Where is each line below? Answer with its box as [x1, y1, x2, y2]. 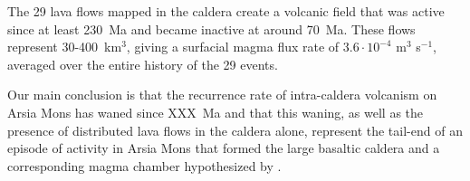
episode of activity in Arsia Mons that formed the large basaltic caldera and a [7, 138, 440, 157]
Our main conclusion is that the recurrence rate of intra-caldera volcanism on [7, 85, 437, 104]
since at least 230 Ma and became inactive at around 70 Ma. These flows [7, 19, 416, 38]
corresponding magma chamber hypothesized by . [7, 156, 282, 175]
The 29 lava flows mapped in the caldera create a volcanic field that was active [7, 2, 445, 20]
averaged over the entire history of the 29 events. [7, 54, 278, 73]
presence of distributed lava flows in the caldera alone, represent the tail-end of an [7, 120, 463, 139]
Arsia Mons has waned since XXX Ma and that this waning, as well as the [7, 102, 424, 121]
